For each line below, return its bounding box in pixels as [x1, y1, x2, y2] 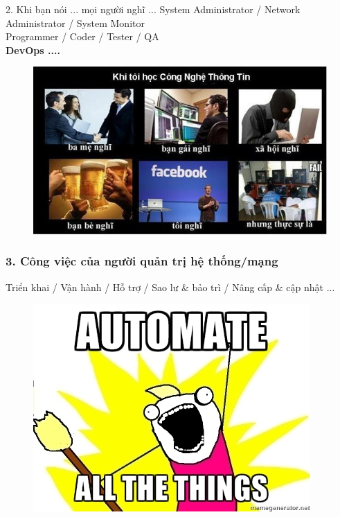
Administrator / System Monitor [6, 15, 145, 30]
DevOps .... [6, 42, 60, 57]
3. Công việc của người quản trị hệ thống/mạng [6, 252, 278, 270]
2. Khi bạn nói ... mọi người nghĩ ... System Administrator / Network [6, 2, 301, 16]
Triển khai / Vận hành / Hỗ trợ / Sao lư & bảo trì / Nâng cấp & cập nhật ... [6, 279, 335, 294]
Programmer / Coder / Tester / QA [6, 29, 159, 44]
